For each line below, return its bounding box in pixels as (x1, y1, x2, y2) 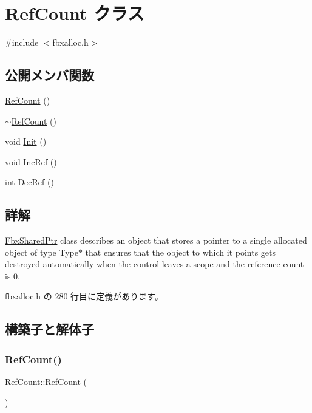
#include (5, 36, 39, 49)
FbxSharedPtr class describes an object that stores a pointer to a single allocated (5, 234, 307, 247)
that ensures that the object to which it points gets (85, 245, 276, 258)
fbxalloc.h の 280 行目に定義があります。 (5, 290, 163, 302)
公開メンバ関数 (5, 66, 94, 84)
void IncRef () (5, 155, 57, 168)
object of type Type (5, 245, 78, 258)
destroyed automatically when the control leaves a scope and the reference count (5, 258, 304, 270)
